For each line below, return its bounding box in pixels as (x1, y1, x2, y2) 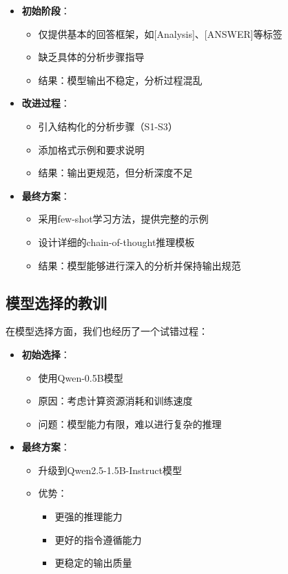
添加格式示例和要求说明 (38, 142, 145, 156)
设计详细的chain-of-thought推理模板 (38, 234, 195, 249)
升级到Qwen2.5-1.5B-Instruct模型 (38, 462, 182, 477)
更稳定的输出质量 (54, 555, 132, 570)
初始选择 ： (21, 347, 70, 361)
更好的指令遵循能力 (54, 532, 142, 546)
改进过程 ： (21, 96, 70, 110)
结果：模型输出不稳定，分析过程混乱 (38, 72, 203, 87)
